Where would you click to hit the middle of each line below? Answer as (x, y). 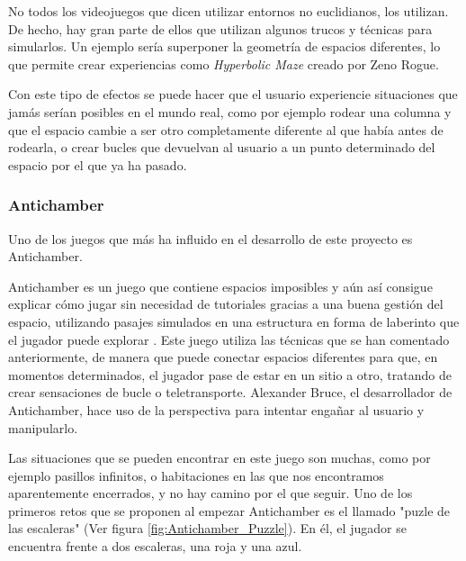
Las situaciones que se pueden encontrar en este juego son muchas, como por (220, 458)
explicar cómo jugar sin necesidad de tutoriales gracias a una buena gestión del (226, 304)
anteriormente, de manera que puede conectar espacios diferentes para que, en (223, 357)
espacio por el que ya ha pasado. (98, 164)
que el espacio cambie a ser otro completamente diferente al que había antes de (226, 129)
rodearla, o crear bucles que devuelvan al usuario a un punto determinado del (222, 147)
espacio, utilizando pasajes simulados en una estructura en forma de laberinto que (234, 321)
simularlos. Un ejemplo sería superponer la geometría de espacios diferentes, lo (224, 46)
